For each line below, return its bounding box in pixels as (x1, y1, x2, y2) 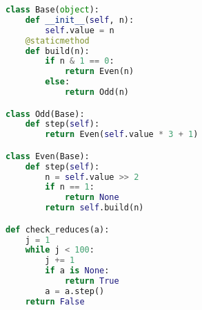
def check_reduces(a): (6, 224, 110, 235)
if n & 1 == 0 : (45, 56, 114, 66)
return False (25, 296, 85, 307)
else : (45, 77, 70, 87)
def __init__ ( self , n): (25, 15, 134, 25)
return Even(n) (64, 66, 134, 77)
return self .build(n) (45, 203, 144, 213)
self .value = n (45, 25, 114, 35)
